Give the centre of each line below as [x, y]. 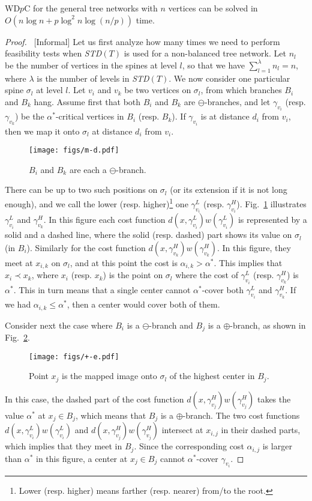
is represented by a [272, 220]
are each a [88, 169]
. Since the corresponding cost [189, 446]
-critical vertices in [90, 116]
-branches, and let [237, 101]
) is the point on [133, 275]
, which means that [111, 415]
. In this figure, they [254, 247]
